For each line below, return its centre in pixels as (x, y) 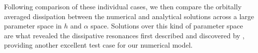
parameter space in (33, 26)
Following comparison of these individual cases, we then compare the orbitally (123, 6)
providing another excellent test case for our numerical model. (98, 45)
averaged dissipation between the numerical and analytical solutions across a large (129, 16)
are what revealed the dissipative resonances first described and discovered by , (124, 35)
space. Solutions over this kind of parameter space (167, 26)
